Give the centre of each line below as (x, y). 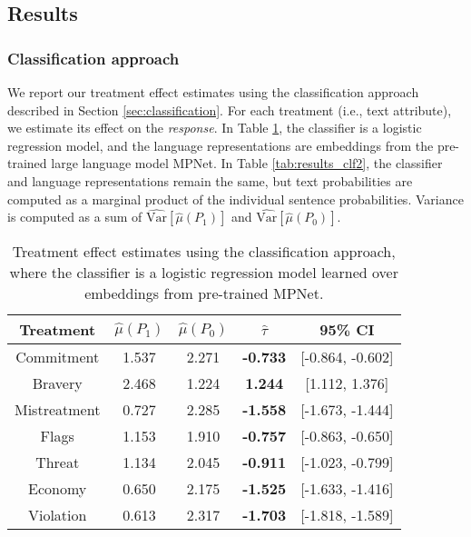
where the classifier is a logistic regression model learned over (204, 273)
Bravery (57, 383)
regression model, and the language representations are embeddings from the (221, 145)
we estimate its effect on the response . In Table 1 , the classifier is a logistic (215, 128)
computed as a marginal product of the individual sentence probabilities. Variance (235, 199)
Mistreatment (58, 410)
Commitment (58, 357)
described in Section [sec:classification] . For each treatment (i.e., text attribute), (230, 109)
